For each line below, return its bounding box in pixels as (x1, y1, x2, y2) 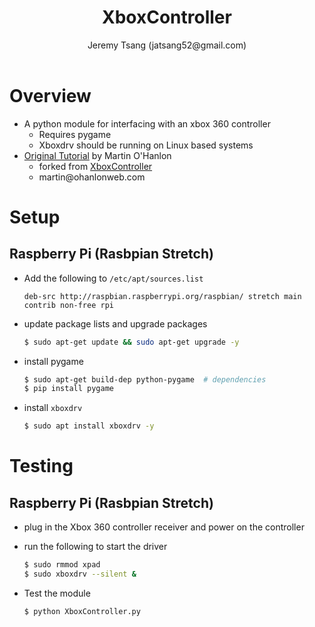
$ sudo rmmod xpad (23, 560, 101, 570)
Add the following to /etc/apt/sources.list (23, 272, 204, 284)
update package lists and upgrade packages (23, 317, 208, 330)
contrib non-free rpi (23, 300, 114, 310)
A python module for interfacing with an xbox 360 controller (23, 117, 271, 130)
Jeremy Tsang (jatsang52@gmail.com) (87, 39, 247, 51)
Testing (9, 455, 74, 478)
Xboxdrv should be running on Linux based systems (38, 139, 254, 151)
